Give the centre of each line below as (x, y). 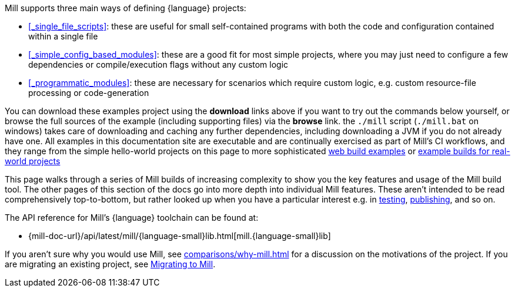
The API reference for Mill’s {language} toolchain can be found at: (132, 218)
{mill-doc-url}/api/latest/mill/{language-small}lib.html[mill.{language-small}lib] (180, 236)
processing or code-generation (89, 93)
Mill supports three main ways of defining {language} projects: (126, 8)
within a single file (63, 36)
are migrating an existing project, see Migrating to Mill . (110, 264)
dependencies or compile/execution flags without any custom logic (158, 64)
